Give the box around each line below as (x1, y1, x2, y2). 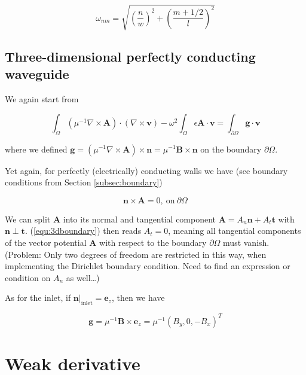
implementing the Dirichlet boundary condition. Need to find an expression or (5, 260, 290, 272)
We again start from (5, 93, 79, 105)
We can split (5, 212, 51, 225)
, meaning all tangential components (168, 224, 301, 237)
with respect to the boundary (99, 236, 207, 248)
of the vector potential (5, 236, 87, 248)
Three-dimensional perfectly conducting (5, 47, 256, 65)
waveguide (5, 65, 69, 83)
